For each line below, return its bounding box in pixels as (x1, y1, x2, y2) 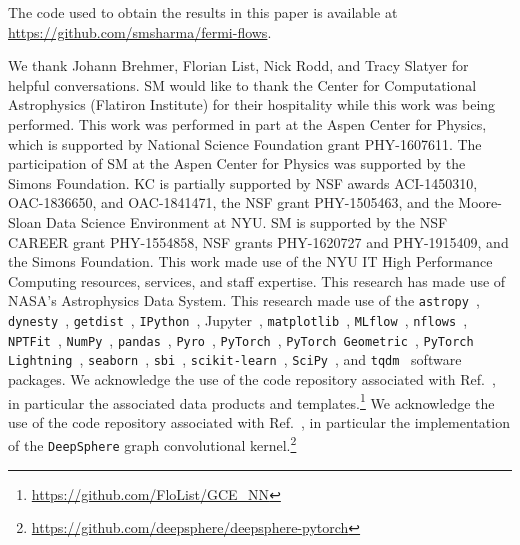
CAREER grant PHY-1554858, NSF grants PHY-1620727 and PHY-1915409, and (8, 231, 509, 252)
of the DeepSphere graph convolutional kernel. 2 (8, 432, 297, 456)
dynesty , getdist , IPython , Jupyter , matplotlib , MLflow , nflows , (8, 309, 468, 330)
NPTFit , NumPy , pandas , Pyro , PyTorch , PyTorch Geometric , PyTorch (8, 329, 474, 350)
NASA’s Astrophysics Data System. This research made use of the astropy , (8, 290, 480, 311)
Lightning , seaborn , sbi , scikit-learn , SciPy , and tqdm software (8, 349, 462, 370)
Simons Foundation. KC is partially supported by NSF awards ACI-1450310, (8, 172, 478, 193)
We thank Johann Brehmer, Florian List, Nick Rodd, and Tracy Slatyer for (8, 55, 469, 76)
